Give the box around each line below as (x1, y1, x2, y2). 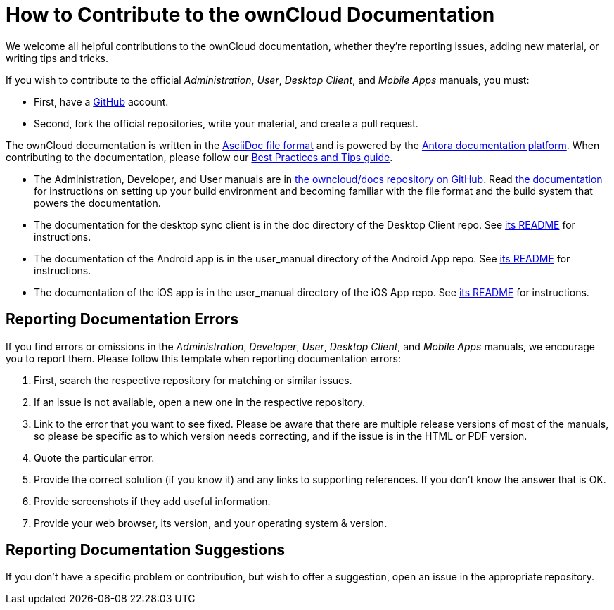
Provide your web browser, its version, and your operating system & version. (34, 516, 388, 529)
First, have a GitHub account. (34, 95, 169, 108)
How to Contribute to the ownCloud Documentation (6, 3, 495, 27)
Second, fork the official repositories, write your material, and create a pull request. (34, 117, 418, 129)
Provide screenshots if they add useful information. (34, 495, 271, 507)
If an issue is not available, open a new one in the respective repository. (34, 395, 366, 408)
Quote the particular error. (34, 451, 155, 464)
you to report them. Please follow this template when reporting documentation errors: (6, 352, 402, 364)
